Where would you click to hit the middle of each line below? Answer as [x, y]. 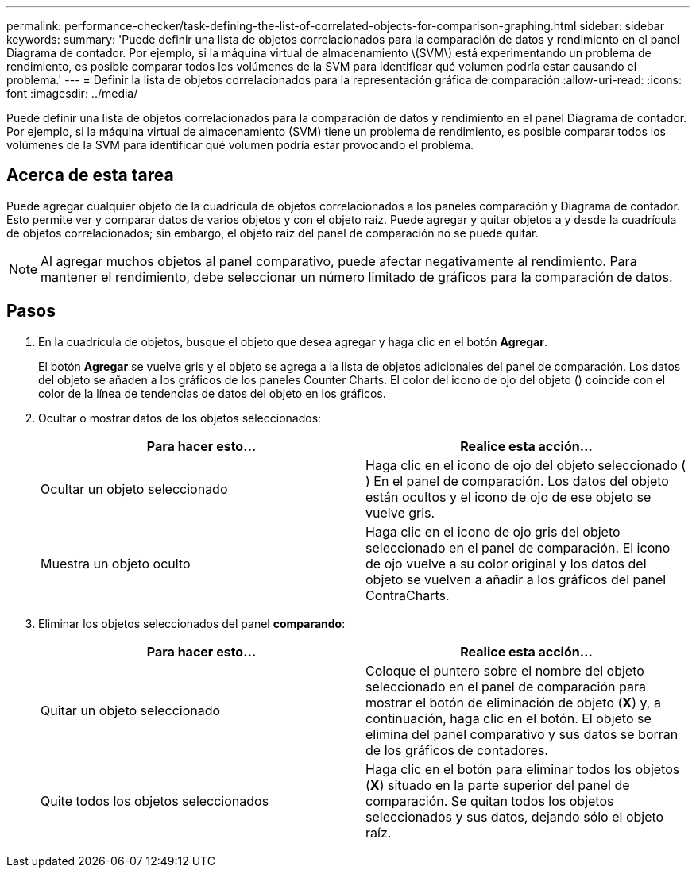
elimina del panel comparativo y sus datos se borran [522, 734]
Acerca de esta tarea [90, 175]
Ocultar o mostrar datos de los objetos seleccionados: [180, 418]
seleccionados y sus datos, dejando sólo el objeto [515, 816]
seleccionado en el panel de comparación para [506, 686]
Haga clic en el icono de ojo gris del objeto [493, 531]
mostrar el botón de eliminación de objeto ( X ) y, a [513, 702]
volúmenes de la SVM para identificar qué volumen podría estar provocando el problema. [240, 145]
